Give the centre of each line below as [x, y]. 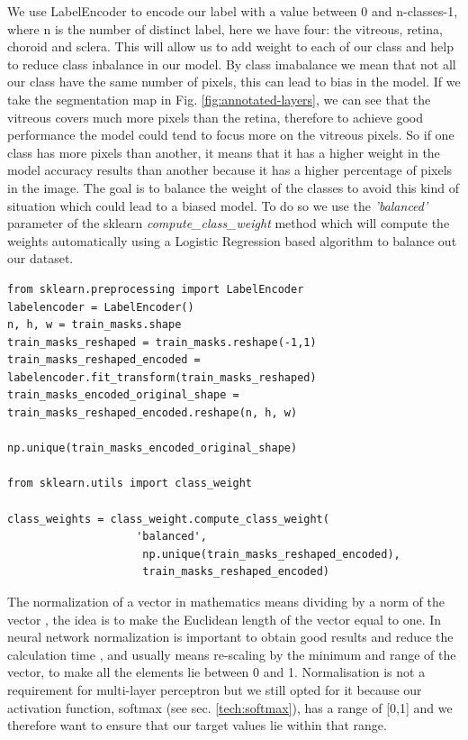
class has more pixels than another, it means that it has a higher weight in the [224, 152]
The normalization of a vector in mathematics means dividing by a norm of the [226, 601]
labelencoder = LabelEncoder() [101, 307]
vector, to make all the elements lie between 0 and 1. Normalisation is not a [216, 672]
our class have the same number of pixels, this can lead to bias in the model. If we [234, 82]
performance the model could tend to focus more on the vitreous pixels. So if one [231, 135]
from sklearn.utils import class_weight [130, 484]
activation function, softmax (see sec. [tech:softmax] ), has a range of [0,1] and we [230, 707]
